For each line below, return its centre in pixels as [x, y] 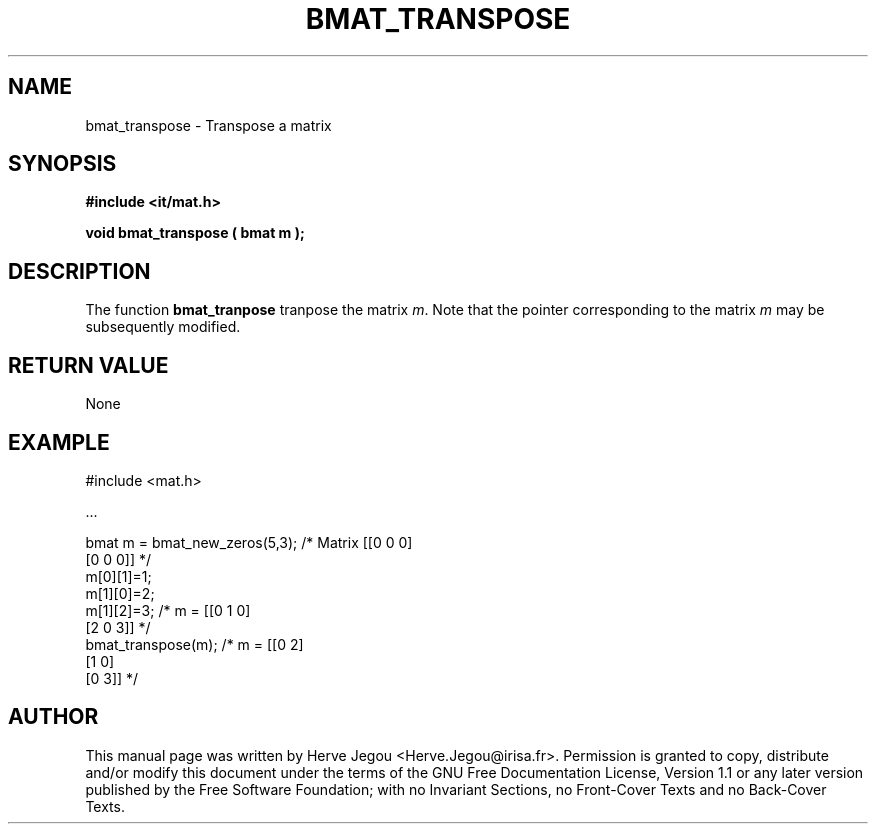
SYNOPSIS [62, 164]
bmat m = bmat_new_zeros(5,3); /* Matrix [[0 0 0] [249, 542]
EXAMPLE [59, 442]
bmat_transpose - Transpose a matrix [208, 125]
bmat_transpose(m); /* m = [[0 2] [194, 644]
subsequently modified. [163, 327]
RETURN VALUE [88, 365]
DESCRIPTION [79, 271]
